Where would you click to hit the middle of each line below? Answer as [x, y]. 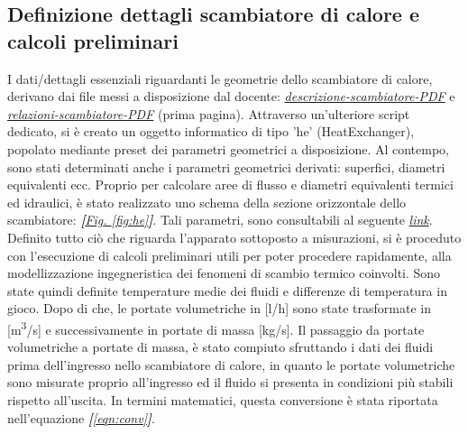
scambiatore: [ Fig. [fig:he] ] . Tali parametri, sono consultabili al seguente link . [220, 220]
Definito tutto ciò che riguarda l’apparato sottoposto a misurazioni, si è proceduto [234, 237]
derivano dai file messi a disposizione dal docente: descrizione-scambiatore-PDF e [231, 96]
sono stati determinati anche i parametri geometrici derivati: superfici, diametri [226, 166]
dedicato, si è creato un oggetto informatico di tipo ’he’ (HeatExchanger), [211, 131]
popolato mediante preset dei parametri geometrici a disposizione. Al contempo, [228, 148]
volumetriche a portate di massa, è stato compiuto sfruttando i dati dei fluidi [220, 347]
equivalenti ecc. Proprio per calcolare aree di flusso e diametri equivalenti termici [230, 185]
